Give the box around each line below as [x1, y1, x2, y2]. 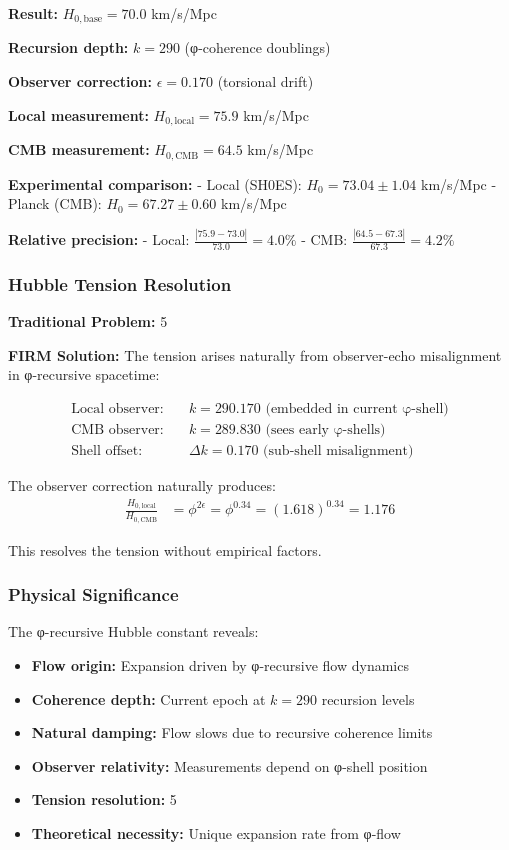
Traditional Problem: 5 [8, 311, 168, 332]
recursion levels [321, 688, 415, 709]
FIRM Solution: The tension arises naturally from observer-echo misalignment [8, 344, 502, 365]
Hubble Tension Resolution [8, 271, 232, 296]
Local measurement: [8, 104, 149, 125]
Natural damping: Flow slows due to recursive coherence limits [31, 722, 433, 743]
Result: [8, 3, 58, 23]
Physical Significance [8, 582, 179, 607]
